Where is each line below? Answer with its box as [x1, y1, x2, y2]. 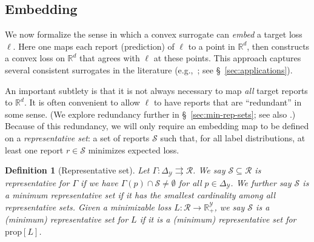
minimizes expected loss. [88, 143, 179, 156]
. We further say [230, 176, 292, 189]
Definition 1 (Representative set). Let [5, 164, 150, 176]
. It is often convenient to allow [24, 96, 140, 109]
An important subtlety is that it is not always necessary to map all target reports [5, 84, 308, 96]
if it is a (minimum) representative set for [139, 213, 296, 226]
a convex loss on [5, 52, 65, 64]
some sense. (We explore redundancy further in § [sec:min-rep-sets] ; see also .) [5, 107, 296, 120]
